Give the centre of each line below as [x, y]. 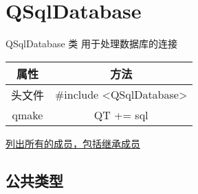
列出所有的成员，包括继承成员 [73, 143]
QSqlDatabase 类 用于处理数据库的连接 [91, 44]
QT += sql [121, 114]
